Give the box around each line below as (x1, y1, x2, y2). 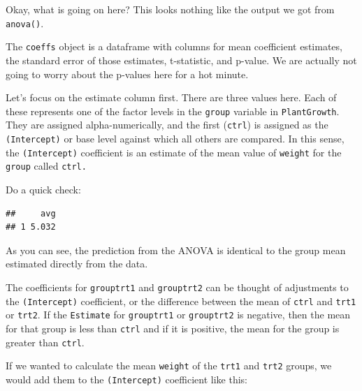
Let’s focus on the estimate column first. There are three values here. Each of (6, 90, 337, 105)
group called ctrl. (6, 158, 87, 173)
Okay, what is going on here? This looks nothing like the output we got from (6, 2, 335, 16)
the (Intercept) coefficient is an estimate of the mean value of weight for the (6, 145, 342, 159)
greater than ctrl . (6, 334, 85, 349)
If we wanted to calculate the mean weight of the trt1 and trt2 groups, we (6, 358, 332, 373)
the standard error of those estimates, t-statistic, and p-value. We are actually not (6, 52, 357, 67)
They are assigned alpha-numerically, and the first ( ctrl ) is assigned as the (6, 117, 328, 132)
